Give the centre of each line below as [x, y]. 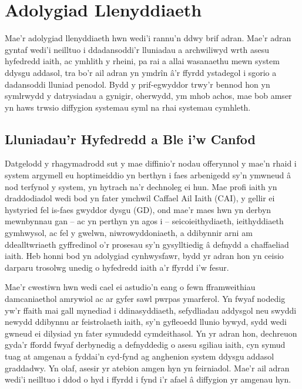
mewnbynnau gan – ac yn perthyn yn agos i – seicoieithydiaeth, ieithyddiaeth [144, 221]
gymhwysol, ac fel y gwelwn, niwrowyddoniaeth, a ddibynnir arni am [129, 233]
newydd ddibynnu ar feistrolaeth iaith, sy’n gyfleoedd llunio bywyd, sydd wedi [146, 322]
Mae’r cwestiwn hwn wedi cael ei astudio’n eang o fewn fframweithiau [130, 287]
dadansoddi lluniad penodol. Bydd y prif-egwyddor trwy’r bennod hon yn [137, 84]
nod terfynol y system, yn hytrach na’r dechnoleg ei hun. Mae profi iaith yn [141, 186]
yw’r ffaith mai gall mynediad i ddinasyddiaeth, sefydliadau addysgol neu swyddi [151, 310]
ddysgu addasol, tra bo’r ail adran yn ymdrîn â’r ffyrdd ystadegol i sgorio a [141, 72]
